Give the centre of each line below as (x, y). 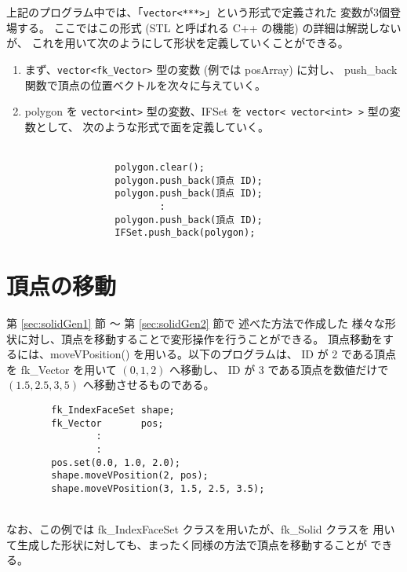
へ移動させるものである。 (149, 385)
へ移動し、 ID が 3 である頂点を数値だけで (279, 369)
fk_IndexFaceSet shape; (113, 410)
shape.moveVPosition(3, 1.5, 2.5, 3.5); (158, 488)
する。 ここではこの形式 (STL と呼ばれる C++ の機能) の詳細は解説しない (209, 27)
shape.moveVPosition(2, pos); (130, 476)
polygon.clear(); (160, 167)
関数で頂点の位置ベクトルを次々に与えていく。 (145, 84)
